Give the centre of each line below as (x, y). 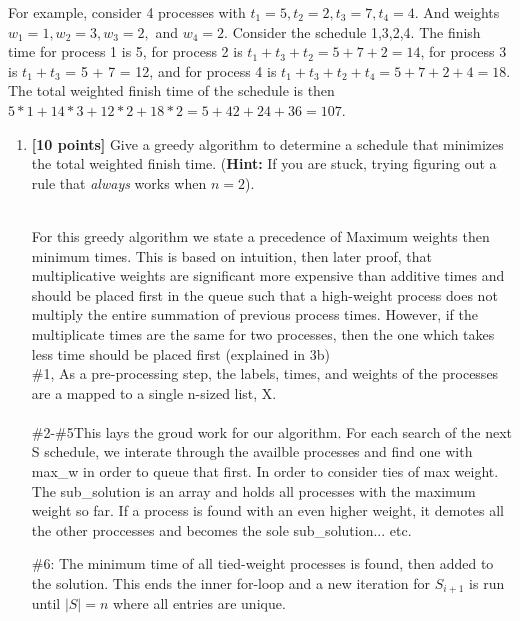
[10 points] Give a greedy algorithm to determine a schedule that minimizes (267, 143)
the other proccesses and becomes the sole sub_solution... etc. (221, 529)
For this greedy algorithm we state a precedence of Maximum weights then (260, 235)
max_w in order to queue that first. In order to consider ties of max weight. (265, 471)
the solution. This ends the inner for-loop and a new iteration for (231, 583)
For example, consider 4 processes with (127, 12)
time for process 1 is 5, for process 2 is (125, 51)
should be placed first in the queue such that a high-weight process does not (264, 294)
